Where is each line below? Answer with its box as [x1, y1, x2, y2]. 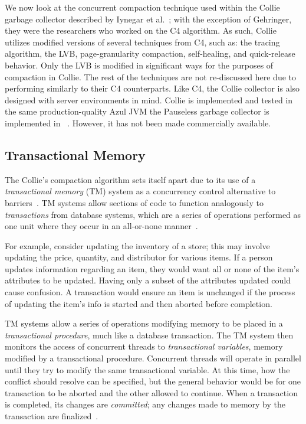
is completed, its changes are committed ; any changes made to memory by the [5, 398, 285, 410]
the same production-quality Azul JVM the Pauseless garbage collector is [5, 105, 269, 118]
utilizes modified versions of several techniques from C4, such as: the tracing [5, 35, 280, 48]
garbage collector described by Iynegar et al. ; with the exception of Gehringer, [5, 12, 292, 25]
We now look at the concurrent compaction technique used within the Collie [5, 1, 280, 13]
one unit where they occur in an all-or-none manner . [5, 220, 198, 232]
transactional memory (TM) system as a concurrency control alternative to [5, 185, 276, 197]
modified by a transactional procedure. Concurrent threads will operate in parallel [5, 352, 301, 364]
